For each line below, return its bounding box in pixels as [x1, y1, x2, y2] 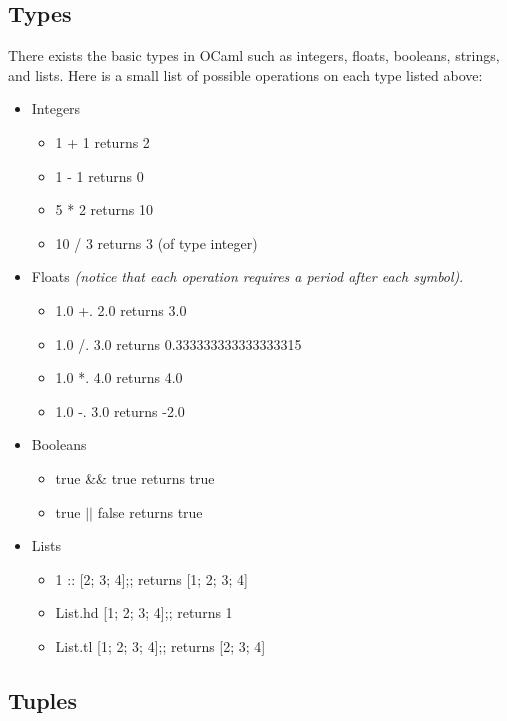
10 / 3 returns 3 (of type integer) [55, 232, 258, 253]
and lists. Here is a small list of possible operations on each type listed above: [8, 64, 483, 85]
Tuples [8, 684, 77, 715]
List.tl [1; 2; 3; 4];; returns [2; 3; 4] [55, 635, 266, 656]
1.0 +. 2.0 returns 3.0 [55, 299, 187, 320]
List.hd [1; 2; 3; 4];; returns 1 [55, 602, 233, 623]
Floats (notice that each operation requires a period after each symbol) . [31, 266, 464, 287]
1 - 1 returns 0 [55, 165, 144, 186]
